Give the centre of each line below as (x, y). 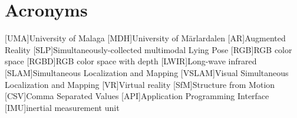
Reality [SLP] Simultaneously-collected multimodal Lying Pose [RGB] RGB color (148, 49)
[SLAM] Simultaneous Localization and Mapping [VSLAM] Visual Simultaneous (147, 72)
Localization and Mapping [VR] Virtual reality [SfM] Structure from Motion (140, 84)
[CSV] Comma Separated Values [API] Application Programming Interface (137, 96)
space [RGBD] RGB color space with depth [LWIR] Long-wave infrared (131, 61)
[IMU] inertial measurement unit (62, 107)
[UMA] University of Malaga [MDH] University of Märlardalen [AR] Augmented (145, 38)
